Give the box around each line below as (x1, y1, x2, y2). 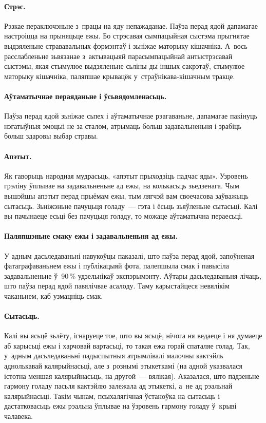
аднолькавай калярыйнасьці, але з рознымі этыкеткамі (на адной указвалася (4, 360, 242, 371)
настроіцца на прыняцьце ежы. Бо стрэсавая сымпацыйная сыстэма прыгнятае (4, 30, 250, 41)
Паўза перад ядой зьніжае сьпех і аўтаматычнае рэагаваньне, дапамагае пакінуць (4, 110, 257, 121)
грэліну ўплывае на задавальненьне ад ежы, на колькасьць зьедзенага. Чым (4, 180, 239, 191)
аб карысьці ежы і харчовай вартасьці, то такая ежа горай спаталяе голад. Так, (4, 340, 250, 351)
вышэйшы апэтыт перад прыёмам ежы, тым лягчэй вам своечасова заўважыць (4, 190, 249, 201)
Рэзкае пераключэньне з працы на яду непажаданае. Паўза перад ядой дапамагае (4, 20, 258, 31)
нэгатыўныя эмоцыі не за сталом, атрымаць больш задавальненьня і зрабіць (4, 120, 241, 131)
